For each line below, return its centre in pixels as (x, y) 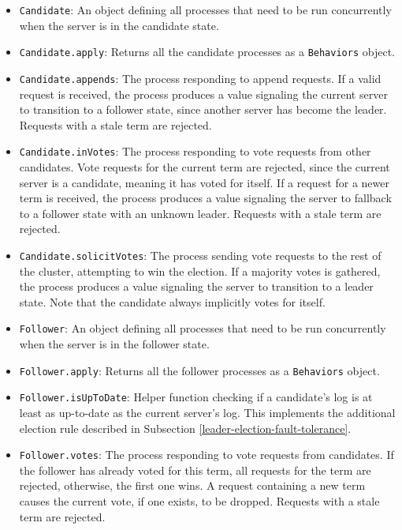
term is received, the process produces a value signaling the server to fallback (205, 198)
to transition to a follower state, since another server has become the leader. (203, 109)
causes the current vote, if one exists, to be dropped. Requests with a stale (199, 501)
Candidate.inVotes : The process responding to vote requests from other (195, 151)
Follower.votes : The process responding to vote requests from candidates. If (207, 455)
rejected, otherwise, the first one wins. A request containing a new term (192, 485)
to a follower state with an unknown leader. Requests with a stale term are (200, 213)
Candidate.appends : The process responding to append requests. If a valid (200, 78)
